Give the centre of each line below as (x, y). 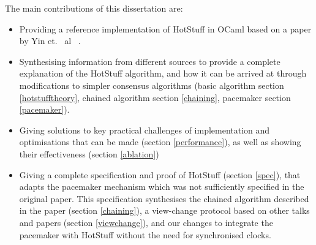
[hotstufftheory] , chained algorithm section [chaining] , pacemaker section (155, 97)
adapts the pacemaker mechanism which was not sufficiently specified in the (162, 187)
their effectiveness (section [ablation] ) (89, 153)
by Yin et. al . (50, 41)
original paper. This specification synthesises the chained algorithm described (164, 198)
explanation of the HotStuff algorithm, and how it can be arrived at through (163, 73)
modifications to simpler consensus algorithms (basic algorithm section (152, 85)
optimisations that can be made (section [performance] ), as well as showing (160, 142)
